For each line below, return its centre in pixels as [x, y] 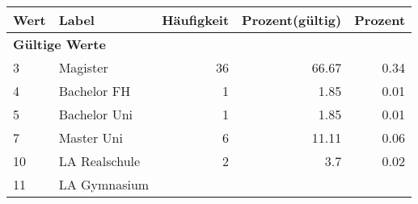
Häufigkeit [196, 20]
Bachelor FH [95, 91]
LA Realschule [99, 161]
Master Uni [91, 137]
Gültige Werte [59, 44]
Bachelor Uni [96, 114]
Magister [83, 67]
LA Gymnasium [104, 184]
